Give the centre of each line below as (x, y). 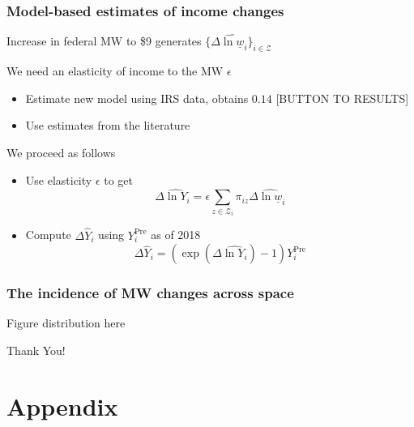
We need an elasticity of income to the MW (115, 71)
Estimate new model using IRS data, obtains (137, 98)
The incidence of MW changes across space (150, 293)
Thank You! (36, 350)
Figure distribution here (66, 323)
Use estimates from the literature (108, 125)
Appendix (62, 406)
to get (118, 179)
